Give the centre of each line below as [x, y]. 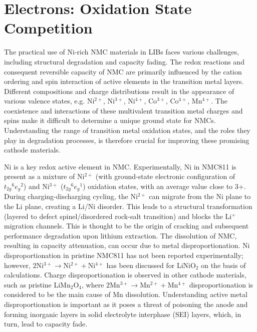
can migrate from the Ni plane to [200, 196]
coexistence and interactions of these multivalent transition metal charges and [123, 110]
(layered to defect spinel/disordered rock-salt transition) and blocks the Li [118, 216]
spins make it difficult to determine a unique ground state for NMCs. [110, 120]
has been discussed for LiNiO [151, 265]
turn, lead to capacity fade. [46, 324]
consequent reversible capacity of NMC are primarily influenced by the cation [123, 71]
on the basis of [223, 265]
